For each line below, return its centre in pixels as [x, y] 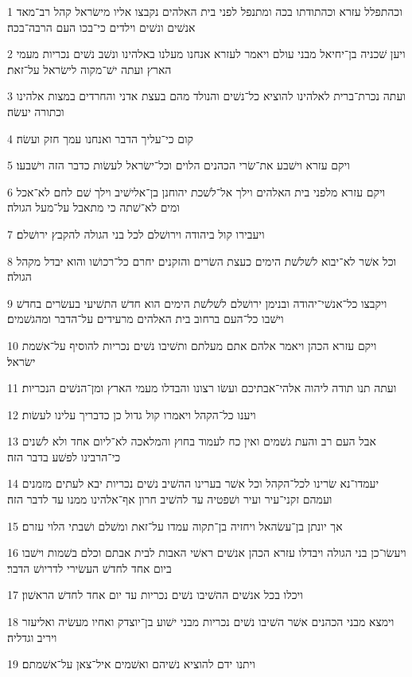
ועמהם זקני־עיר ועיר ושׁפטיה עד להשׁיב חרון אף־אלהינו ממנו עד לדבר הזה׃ [170, 499]
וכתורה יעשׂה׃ [36, 111]
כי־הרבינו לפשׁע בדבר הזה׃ [64, 456]
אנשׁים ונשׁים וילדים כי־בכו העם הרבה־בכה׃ [101, 27]
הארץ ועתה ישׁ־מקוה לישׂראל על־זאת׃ [89, 69]
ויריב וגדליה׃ [32, 637]
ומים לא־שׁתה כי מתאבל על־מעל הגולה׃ [93, 207]
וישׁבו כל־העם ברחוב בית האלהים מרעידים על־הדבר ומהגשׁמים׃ [146, 319]
